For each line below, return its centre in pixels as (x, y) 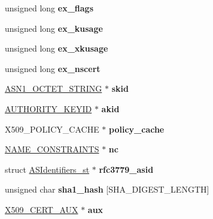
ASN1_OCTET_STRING (54, 88)
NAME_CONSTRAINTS (52, 149)
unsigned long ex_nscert (53, 68)
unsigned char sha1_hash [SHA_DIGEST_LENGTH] (107, 189)
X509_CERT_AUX (42, 209)
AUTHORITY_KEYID (48, 108)
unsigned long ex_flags (49, 8)
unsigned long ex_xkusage (57, 48)
